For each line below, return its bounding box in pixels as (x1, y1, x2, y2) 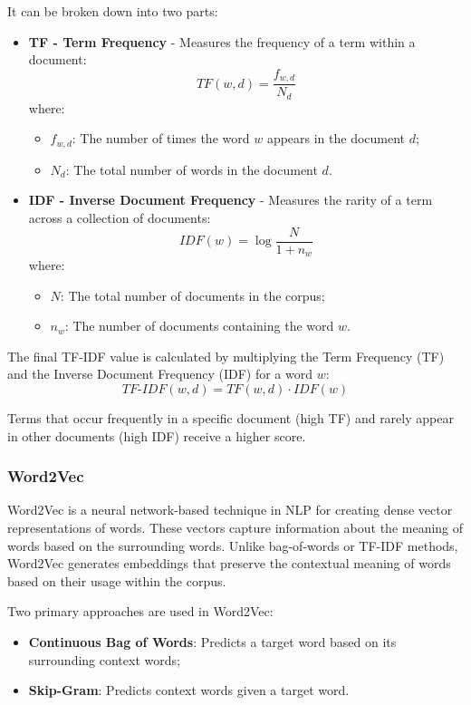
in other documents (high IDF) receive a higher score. (7, 426, 306, 445)
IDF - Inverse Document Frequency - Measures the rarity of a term (28, 190, 433, 209)
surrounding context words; (28, 650, 180, 669)
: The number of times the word (72, 129, 250, 148)
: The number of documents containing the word (64, 316, 334, 335)
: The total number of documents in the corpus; (60, 285, 325, 304)
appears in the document (266, 129, 406, 148)
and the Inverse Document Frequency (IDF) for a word (7, 364, 313, 383)
